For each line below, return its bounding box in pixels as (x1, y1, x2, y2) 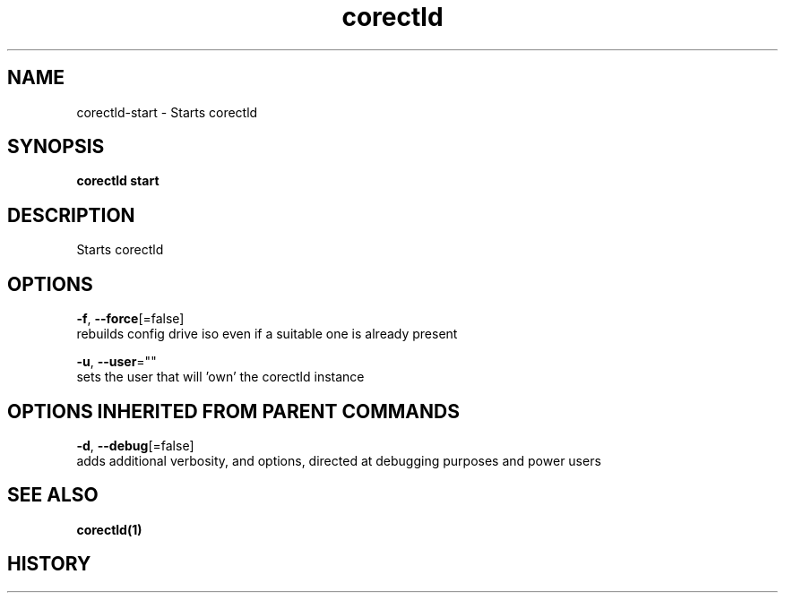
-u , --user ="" (76, 354, 157, 370)
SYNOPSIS (7, 135, 105, 159)
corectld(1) (76, 521, 142, 537)
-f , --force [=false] (76, 311, 185, 327)
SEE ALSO (7, 484, 99, 507)
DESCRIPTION (7, 203, 135, 227)
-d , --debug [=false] (76, 437, 194, 453)
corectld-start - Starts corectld (76, 104, 258, 120)
